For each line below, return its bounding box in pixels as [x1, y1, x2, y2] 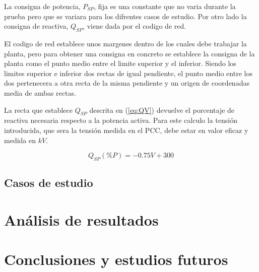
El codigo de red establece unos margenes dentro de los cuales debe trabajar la [4, 38, 247, 48]
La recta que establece [4, 104, 73, 115]
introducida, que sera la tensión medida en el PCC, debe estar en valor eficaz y [4, 124, 248, 135]
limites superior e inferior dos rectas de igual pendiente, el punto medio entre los [4, 67, 252, 78]
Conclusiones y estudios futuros [4, 249, 228, 269]
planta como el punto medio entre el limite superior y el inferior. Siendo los [4, 58, 236, 69]
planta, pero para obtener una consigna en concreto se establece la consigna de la [4, 48, 255, 58]
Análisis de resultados [4, 209, 159, 230]
